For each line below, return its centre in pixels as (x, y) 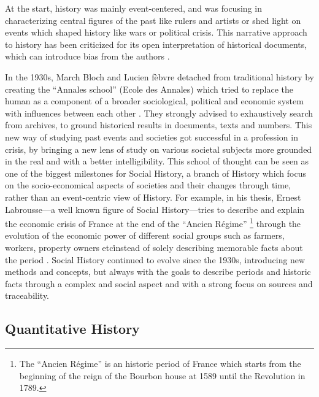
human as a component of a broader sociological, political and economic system (154, 101)
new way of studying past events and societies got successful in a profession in (152, 137)
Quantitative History (72, 329)
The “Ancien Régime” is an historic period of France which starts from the (160, 364)
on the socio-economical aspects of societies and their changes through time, (148, 185)
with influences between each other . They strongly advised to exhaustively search (159, 113)
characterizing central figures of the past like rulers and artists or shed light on (153, 20)
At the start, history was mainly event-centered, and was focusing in (133, 8)
